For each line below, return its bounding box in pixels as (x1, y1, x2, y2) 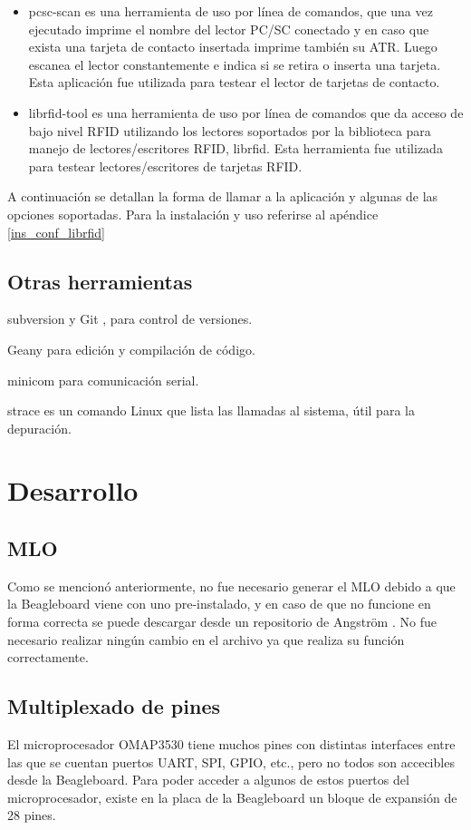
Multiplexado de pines (7, 692, 221, 720)
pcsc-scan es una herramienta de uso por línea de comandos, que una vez (28, 2, 433, 20)
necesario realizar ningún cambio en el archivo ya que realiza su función (7, 630, 405, 649)
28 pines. (7, 806, 56, 825)
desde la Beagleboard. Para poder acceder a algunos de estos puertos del (7, 770, 409, 789)
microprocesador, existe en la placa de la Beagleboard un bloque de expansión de (7, 787, 457, 806)
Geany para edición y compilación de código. (7, 339, 255, 358)
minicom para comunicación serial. (7, 370, 199, 389)
